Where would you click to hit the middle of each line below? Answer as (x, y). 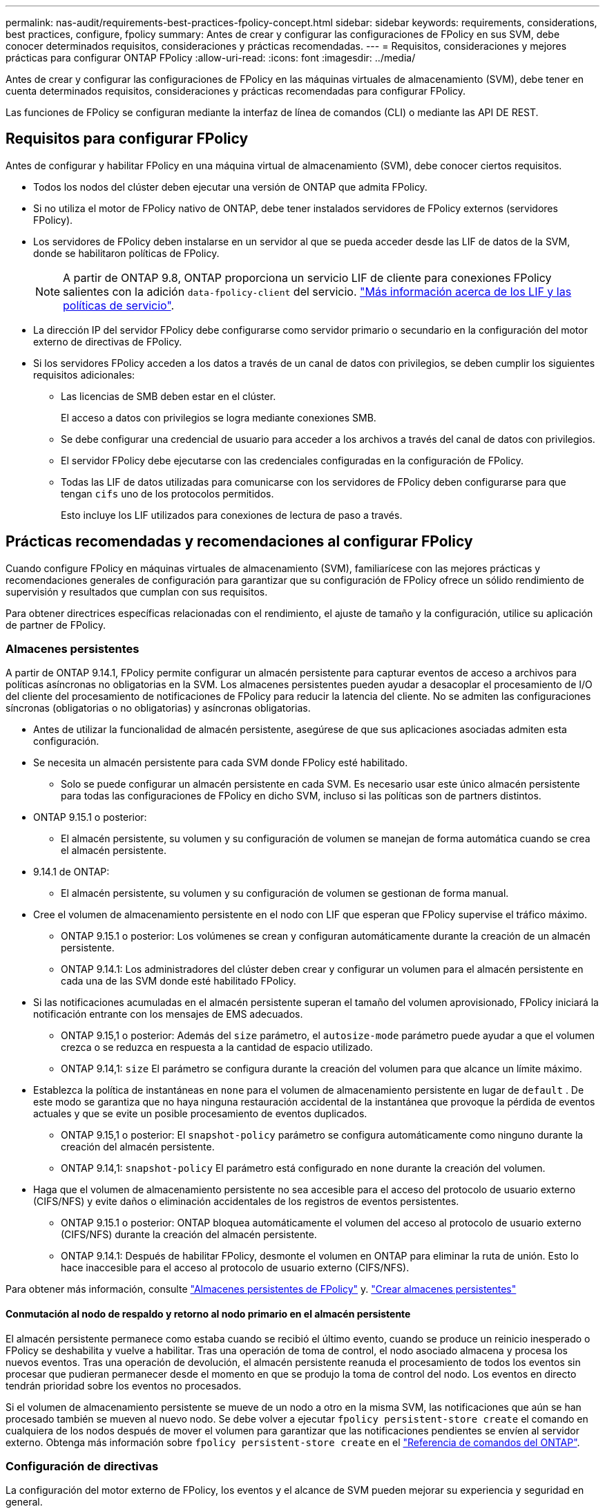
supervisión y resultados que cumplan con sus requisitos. (137, 591)
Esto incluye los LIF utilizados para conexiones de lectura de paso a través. (232, 515)
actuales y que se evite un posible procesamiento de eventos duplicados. (200, 1114)
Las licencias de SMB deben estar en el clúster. (169, 396)
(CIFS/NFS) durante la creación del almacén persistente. (189, 1235)
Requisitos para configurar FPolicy (127, 139)
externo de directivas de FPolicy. (108, 341)
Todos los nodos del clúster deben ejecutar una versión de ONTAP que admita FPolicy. (230, 187)
